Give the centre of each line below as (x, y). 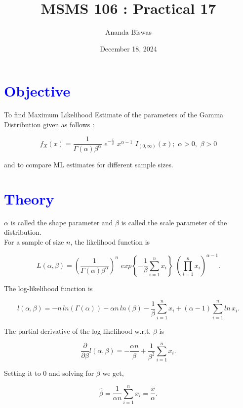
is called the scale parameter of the (174, 222)
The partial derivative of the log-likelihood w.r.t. (78, 331)
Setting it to (22, 373)
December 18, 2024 (128, 48)
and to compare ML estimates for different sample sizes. (89, 164)
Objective (37, 91)
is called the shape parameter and (62, 222)
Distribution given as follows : (49, 124)
